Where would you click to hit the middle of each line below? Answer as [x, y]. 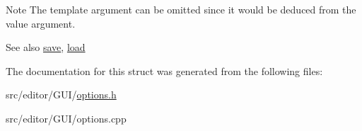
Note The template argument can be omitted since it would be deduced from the [181, 9]
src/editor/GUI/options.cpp [66, 118]
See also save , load [46, 47]
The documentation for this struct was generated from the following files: [164, 70]
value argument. [41, 23]
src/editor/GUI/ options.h [61, 95]
